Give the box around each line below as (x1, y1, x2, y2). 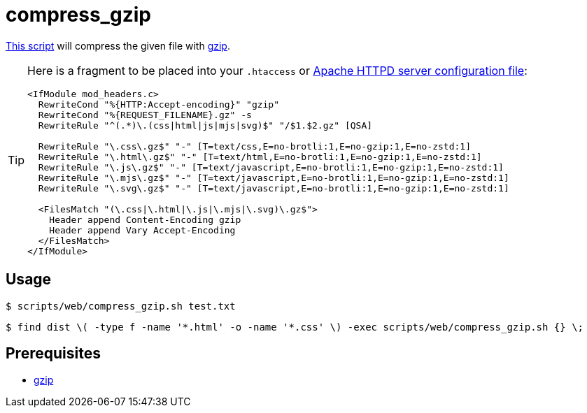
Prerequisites (6, 345, 101, 363)
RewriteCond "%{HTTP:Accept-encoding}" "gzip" (38, 99, 280, 110)
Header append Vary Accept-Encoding (49, 224, 236, 236)
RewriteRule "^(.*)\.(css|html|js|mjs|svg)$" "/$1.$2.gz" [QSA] (38, 119, 373, 131)
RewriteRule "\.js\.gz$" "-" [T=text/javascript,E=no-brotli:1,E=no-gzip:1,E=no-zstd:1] (38, 161, 504, 173)
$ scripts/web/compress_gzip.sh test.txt (6, 300, 236, 312)
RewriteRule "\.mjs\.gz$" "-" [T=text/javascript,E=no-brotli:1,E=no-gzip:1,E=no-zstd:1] (38, 172, 509, 183)
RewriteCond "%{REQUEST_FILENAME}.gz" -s (38, 109, 252, 120)
